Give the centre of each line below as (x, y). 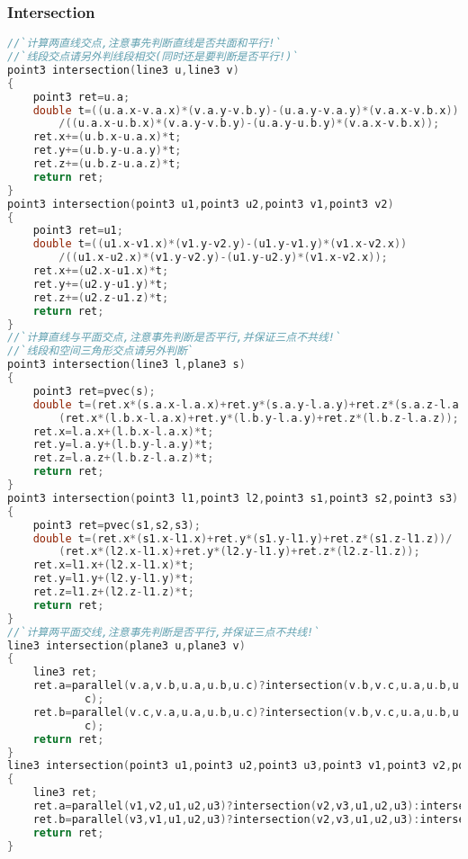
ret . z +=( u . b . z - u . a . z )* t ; (107, 164)
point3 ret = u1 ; (78, 231)
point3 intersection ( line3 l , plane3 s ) (126, 365)
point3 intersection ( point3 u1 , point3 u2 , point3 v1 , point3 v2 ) (201, 204)
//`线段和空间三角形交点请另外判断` (100, 351)
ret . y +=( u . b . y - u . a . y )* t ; (107, 151)
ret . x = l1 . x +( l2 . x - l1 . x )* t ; (113, 565)
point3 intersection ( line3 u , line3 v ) (123, 70)
